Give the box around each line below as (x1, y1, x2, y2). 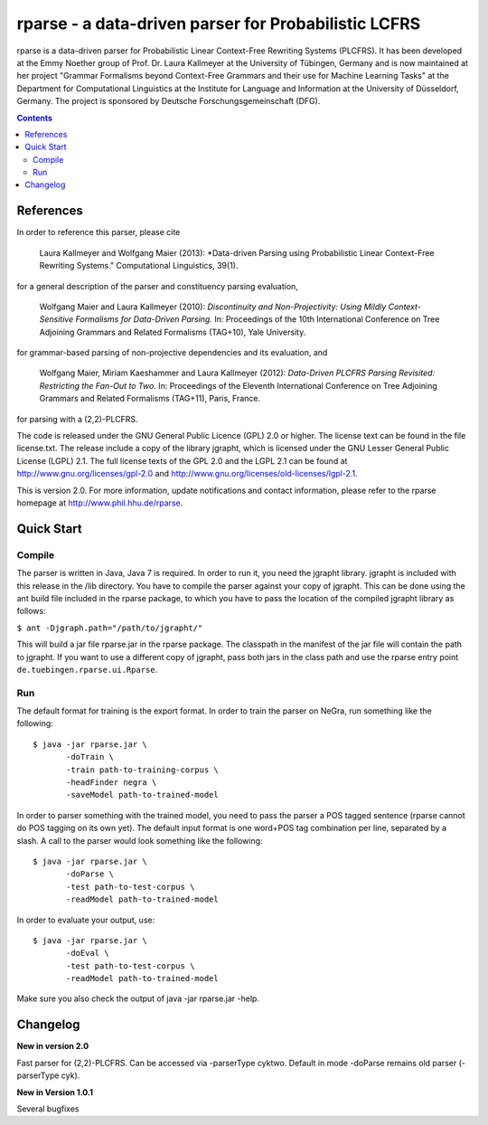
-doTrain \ (66, 752, 115, 762)
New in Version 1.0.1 (16, 1086, 94, 1098)
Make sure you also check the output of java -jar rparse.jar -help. (16, 993, 259, 1004)
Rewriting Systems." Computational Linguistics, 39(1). (39, 260, 239, 271)
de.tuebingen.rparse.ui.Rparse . (16, 664, 158, 675)
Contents (16, 112, 53, 123)
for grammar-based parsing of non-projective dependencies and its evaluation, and (16, 347, 328, 358)
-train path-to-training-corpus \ (66, 764, 219, 775)
